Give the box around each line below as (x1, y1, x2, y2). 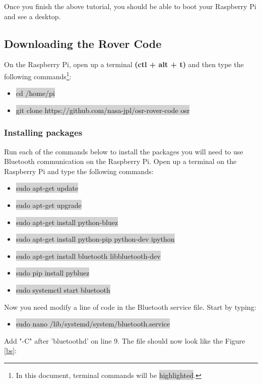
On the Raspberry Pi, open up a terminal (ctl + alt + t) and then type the (4, 59, 244, 70)
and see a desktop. (4, 11, 61, 21)
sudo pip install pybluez (16, 267, 90, 278)
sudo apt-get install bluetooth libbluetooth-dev (16, 250, 161, 261)
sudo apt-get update (16, 183, 79, 193)
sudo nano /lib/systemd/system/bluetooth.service (16, 318, 170, 329)
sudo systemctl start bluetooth (16, 284, 110, 295)
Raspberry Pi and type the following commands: (4, 166, 154, 176)
